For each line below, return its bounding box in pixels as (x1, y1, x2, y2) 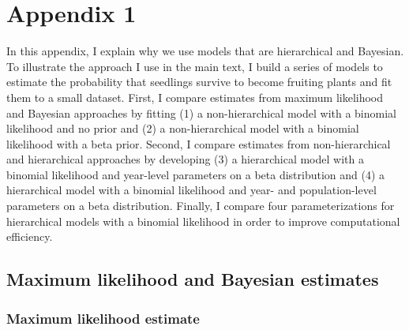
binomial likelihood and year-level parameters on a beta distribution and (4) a (6, 166, 385, 182)
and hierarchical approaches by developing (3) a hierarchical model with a (6, 151, 364, 167)
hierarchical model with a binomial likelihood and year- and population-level (6, 182, 377, 198)
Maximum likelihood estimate (6, 308, 200, 328)
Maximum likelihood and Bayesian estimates (6, 267, 379, 291)
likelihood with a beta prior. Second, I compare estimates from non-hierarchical (6, 135, 391, 152)
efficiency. (6, 228, 53, 245)
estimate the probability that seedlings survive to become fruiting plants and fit (6, 73, 392, 90)
